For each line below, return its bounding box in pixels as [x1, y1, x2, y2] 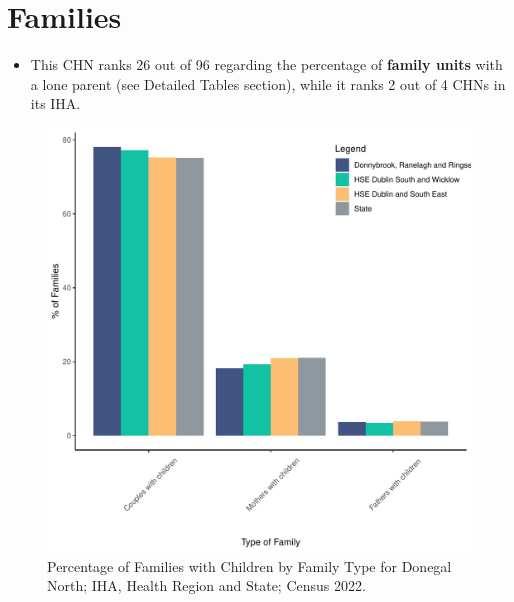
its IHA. [30, 93, 81, 114]
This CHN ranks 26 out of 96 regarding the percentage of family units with [30, 54, 503, 75]
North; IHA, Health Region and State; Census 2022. [47, 575, 366, 596]
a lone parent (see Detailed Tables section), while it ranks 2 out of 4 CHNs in [30, 73, 506, 94]
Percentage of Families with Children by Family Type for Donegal [47, 555, 452, 576]
